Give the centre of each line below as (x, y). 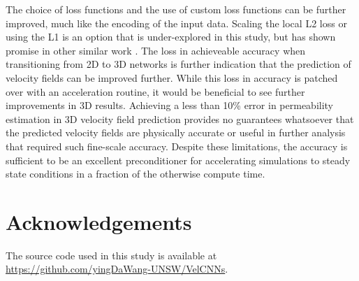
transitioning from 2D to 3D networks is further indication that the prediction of (178, 64)
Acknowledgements (99, 221)
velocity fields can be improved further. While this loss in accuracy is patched (172, 77)
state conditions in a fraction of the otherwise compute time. (135, 174)
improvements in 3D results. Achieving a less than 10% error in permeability (170, 105)
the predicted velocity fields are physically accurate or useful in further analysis (176, 132)
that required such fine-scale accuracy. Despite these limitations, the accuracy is (177, 146)
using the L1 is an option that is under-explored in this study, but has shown (171, 37)
